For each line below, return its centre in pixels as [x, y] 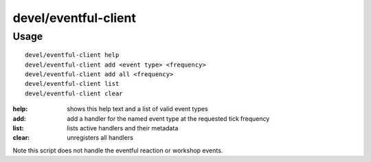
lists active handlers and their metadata [123, 128]
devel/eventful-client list [72, 84]
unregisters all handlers [100, 138]
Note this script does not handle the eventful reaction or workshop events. [118, 150]
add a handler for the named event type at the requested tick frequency [168, 118]
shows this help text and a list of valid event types [138, 109]
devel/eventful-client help [72, 55]
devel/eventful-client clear [74, 93]
